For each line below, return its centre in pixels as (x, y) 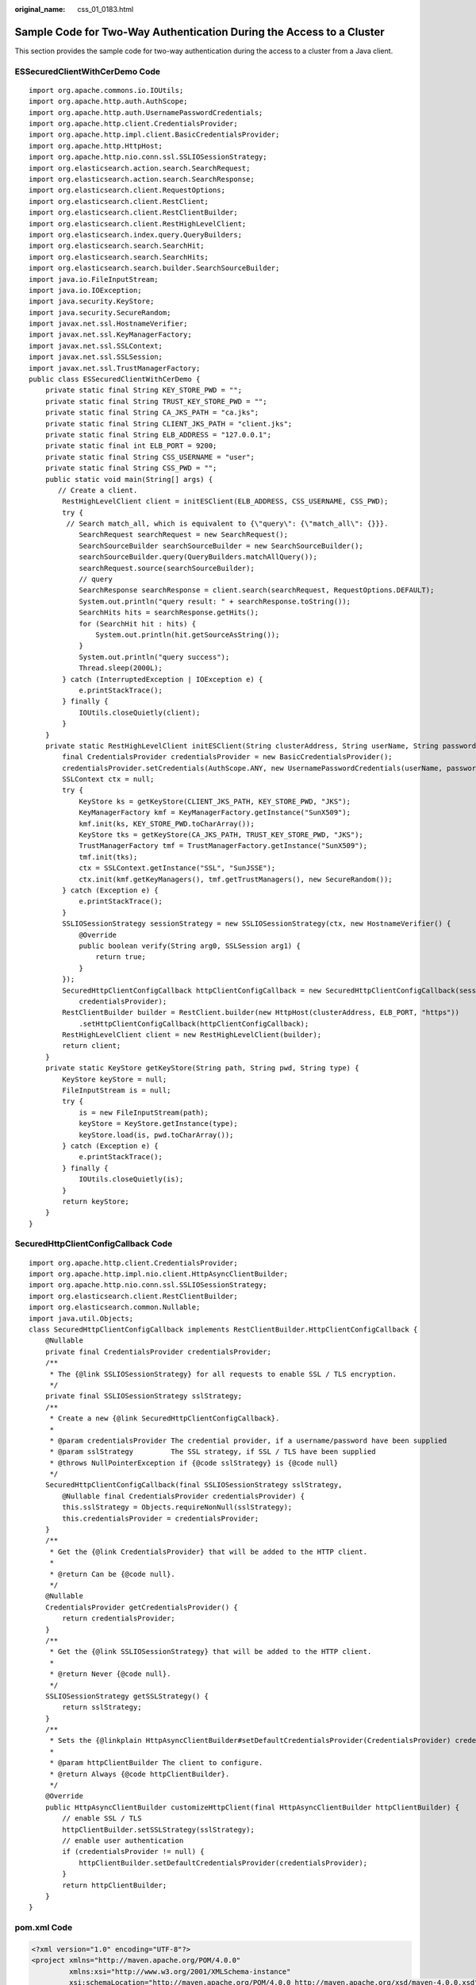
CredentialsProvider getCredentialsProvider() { (141, 1607)
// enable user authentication (123, 1840)
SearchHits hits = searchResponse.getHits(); (169, 613)
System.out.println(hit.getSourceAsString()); (188, 635)
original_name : (40, 9)
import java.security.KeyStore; (92, 301)
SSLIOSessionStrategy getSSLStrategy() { (127, 1696)
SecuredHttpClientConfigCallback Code (94, 1244)
